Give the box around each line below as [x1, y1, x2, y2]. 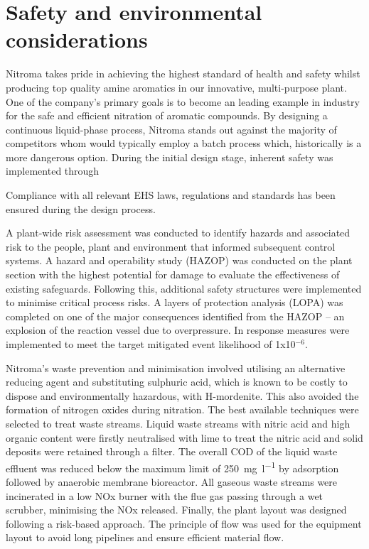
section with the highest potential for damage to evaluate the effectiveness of [6, 267, 340, 282]
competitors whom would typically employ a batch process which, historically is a [6, 136, 362, 151]
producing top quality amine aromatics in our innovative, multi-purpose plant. [6, 80, 347, 94]
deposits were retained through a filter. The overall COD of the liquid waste [6, 444, 338, 459]
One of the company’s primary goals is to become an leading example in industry [6, 94, 360, 109]
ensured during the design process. [6, 201, 156, 216]
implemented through [6, 163, 100, 178]
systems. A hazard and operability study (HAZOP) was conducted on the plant [6, 253, 353, 268]
